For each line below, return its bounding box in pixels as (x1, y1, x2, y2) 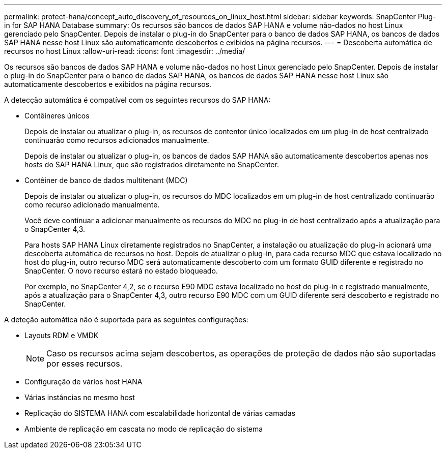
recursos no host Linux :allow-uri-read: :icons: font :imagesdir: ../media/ (4, 47, 245, 55)
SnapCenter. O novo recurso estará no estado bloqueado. (24, 266, 218, 275)
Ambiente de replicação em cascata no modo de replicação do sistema (24, 425, 263, 433)
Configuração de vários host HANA (24, 377, 143, 386)
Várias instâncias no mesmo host (24, 393, 135, 402)
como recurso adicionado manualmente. (24, 200, 160, 209)
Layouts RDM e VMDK (24, 331, 99, 340)
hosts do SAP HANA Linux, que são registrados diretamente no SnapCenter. (24, 160, 279, 169)
